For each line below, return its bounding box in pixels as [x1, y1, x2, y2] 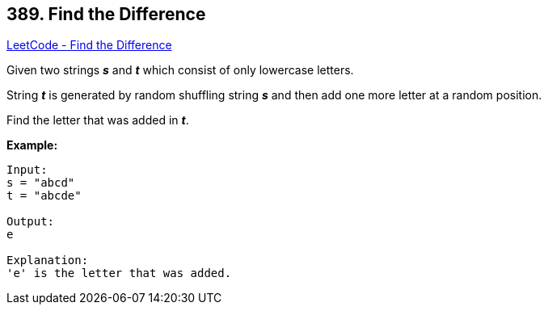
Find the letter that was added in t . [6, 113, 189, 128]
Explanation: [6, 254, 89, 267]
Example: [6, 138, 58, 153]
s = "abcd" [6, 176, 75, 190]
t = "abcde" [6, 189, 82, 203]
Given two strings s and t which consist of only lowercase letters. [6, 63, 354, 78]
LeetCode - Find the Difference [6, 38, 172, 53]
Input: [6, 163, 48, 177]
